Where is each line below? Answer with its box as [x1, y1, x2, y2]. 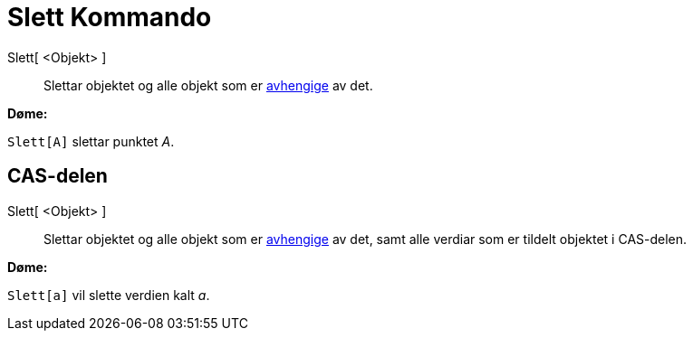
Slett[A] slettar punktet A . [7, 133, 175, 149]
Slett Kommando [7, 2, 212, 33]
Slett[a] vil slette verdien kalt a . [7, 286, 210, 303]
